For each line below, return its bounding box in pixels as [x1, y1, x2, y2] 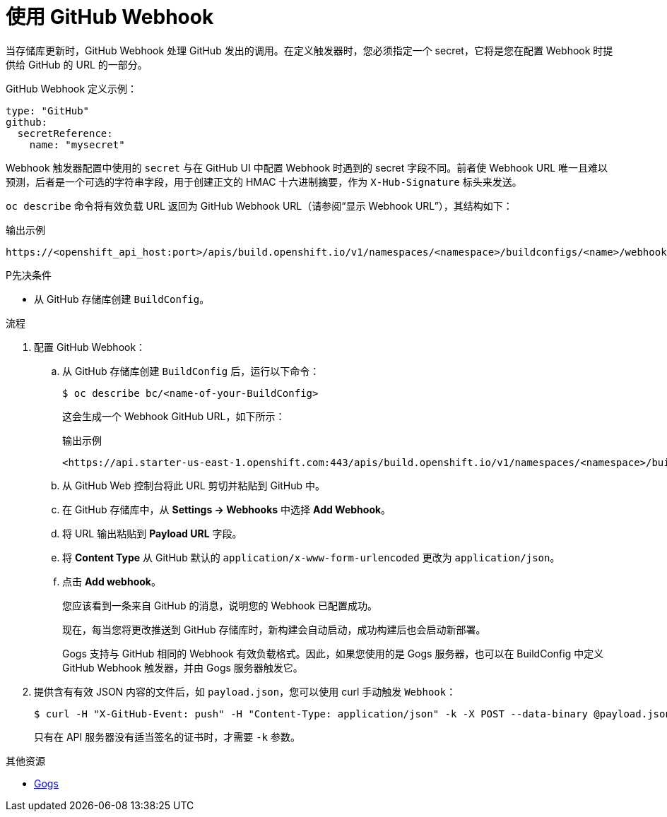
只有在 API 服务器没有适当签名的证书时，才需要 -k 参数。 [34, 730, 300, 743]
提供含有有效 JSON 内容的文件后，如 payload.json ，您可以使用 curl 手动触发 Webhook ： [34, 685, 456, 698]
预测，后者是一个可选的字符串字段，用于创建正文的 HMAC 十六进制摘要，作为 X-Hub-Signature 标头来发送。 [6, 175, 522, 188]
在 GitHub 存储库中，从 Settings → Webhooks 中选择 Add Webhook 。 [62, 503, 391, 515]
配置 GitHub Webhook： [34, 340, 146, 353]
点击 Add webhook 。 [62, 575, 161, 588]
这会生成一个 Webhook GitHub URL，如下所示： [62, 410, 285, 422]
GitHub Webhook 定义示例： [6, 82, 138, 95]
